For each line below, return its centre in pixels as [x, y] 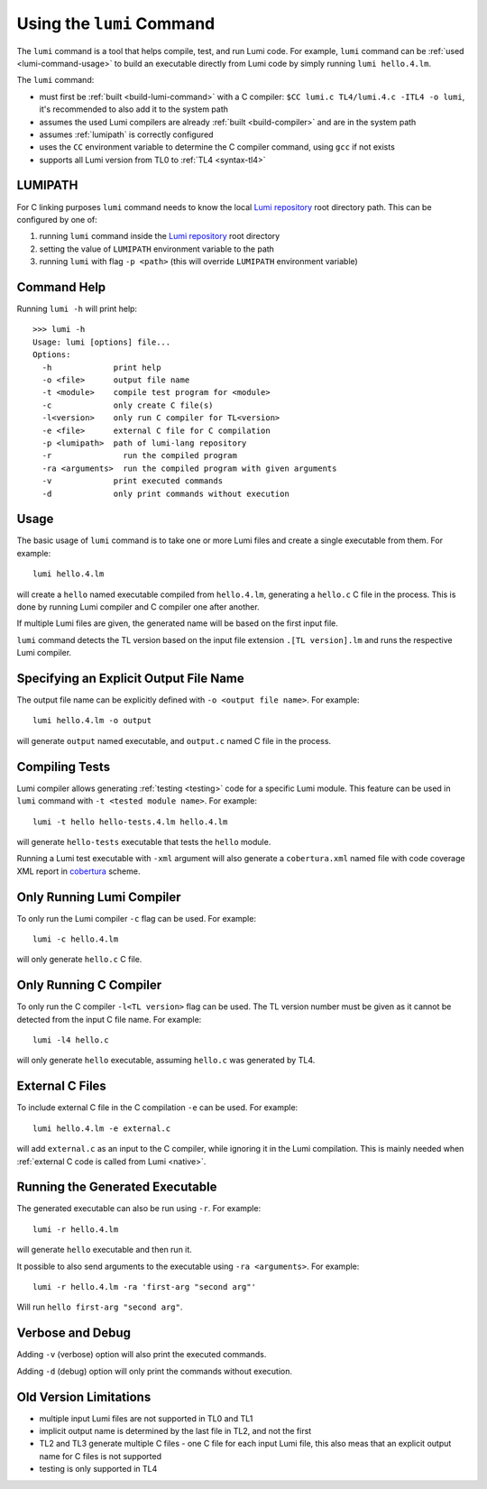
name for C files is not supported [101, 1456]
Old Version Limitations [84, 1397]
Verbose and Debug [74, 1333]
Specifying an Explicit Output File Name [131, 678]
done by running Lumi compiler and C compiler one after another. [138, 607]
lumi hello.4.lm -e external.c [102, 1128]
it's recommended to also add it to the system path [134, 109]
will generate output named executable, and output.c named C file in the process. [174, 740]
